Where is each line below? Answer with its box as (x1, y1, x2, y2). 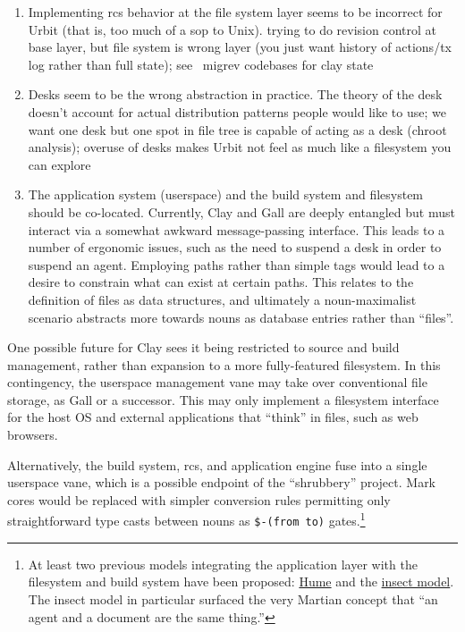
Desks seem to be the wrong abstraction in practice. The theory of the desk (28, 85, 443, 104)
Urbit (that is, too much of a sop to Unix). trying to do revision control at (28, 20, 436, 38)
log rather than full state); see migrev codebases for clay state (28, 55, 374, 73)
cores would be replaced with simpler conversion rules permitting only (7, 490, 391, 509)
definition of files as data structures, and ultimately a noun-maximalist (28, 290, 417, 308)
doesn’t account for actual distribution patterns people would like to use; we (28, 102, 446, 121)
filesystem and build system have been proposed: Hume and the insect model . (28, 572, 454, 591)
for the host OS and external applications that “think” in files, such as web (7, 408, 418, 426)
